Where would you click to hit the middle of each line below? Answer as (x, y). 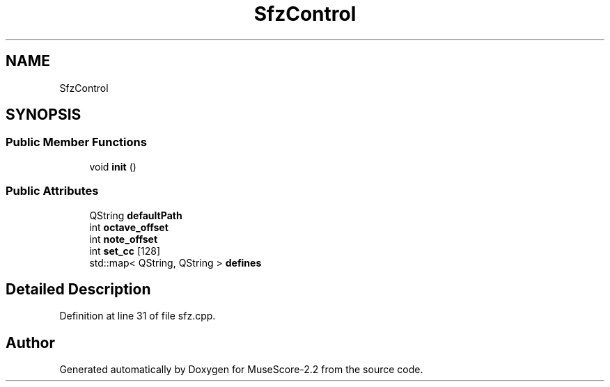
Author (30, 342)
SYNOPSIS (44, 115)
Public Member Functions (76, 142)
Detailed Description (78, 289)
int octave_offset (129, 227)
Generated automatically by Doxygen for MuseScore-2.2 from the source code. (241, 370)
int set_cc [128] (125, 251)
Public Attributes (52, 191)
